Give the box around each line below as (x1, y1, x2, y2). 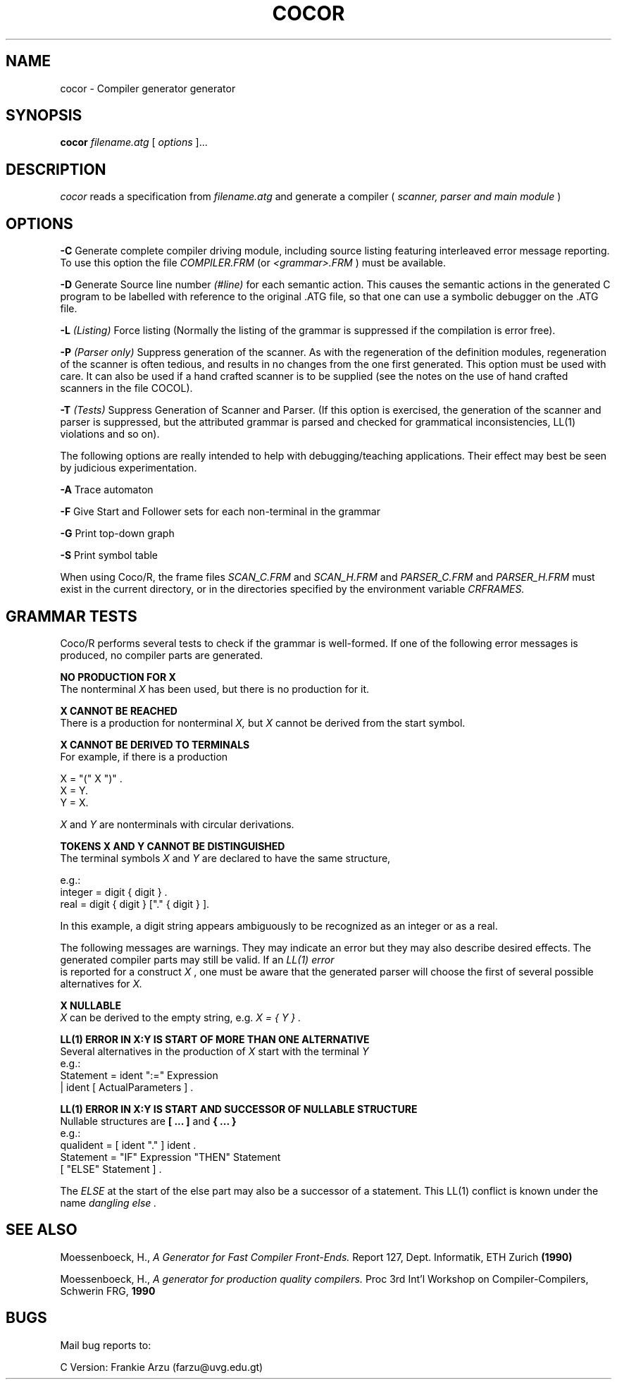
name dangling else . (60, 1196, 157, 1209)
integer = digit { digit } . (60, 885, 168, 898)
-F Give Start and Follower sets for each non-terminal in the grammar (60, 505, 380, 518)
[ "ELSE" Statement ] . (60, 1162, 162, 1175)
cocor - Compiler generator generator (60, 82, 236, 94)
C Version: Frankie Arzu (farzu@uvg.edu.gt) (60, 1360, 263, 1373)
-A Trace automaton (60, 484, 154, 496)
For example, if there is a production (60, 750, 228, 763)
